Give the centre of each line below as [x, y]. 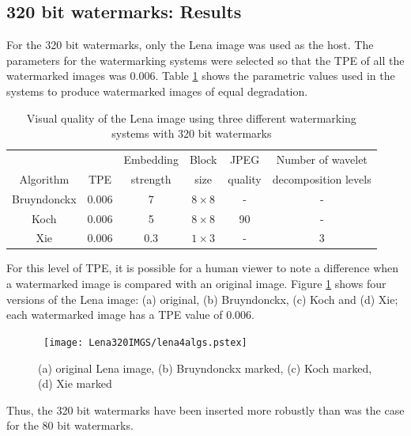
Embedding [151, 159]
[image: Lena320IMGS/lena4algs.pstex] [145, 342]
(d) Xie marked [75, 383]
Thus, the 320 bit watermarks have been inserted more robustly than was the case [205, 409]
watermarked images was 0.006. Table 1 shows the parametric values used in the [201, 76]
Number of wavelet [322, 159]
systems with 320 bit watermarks [192, 133]
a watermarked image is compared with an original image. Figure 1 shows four [196, 284]
